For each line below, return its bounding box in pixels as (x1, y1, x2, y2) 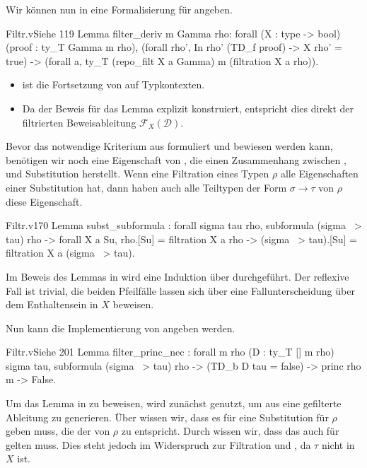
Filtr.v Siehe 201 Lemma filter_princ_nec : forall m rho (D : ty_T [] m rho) (6, 344, 334, 359)
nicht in (321, 437, 355, 452)
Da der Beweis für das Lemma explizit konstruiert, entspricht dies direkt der (22, 100, 354, 115)
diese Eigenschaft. (6, 194, 83, 209)
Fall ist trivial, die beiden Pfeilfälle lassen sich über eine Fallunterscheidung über (6, 283, 355, 298)
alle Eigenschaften (280, 166, 359, 181)
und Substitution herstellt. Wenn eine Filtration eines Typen (6, 166, 269, 181)
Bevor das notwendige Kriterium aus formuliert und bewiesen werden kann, (6, 139, 333, 153)
